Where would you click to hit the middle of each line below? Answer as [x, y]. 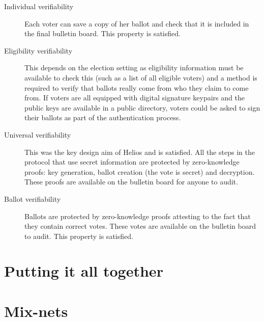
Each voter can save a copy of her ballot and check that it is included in [137, 23]
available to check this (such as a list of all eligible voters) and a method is [141, 77]
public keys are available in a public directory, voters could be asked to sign [142, 107]
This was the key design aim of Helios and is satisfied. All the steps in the [140, 152]
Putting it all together [84, 271]
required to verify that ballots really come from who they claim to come [137, 87]
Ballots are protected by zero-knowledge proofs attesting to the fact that [138, 216]
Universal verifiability [38, 134]
